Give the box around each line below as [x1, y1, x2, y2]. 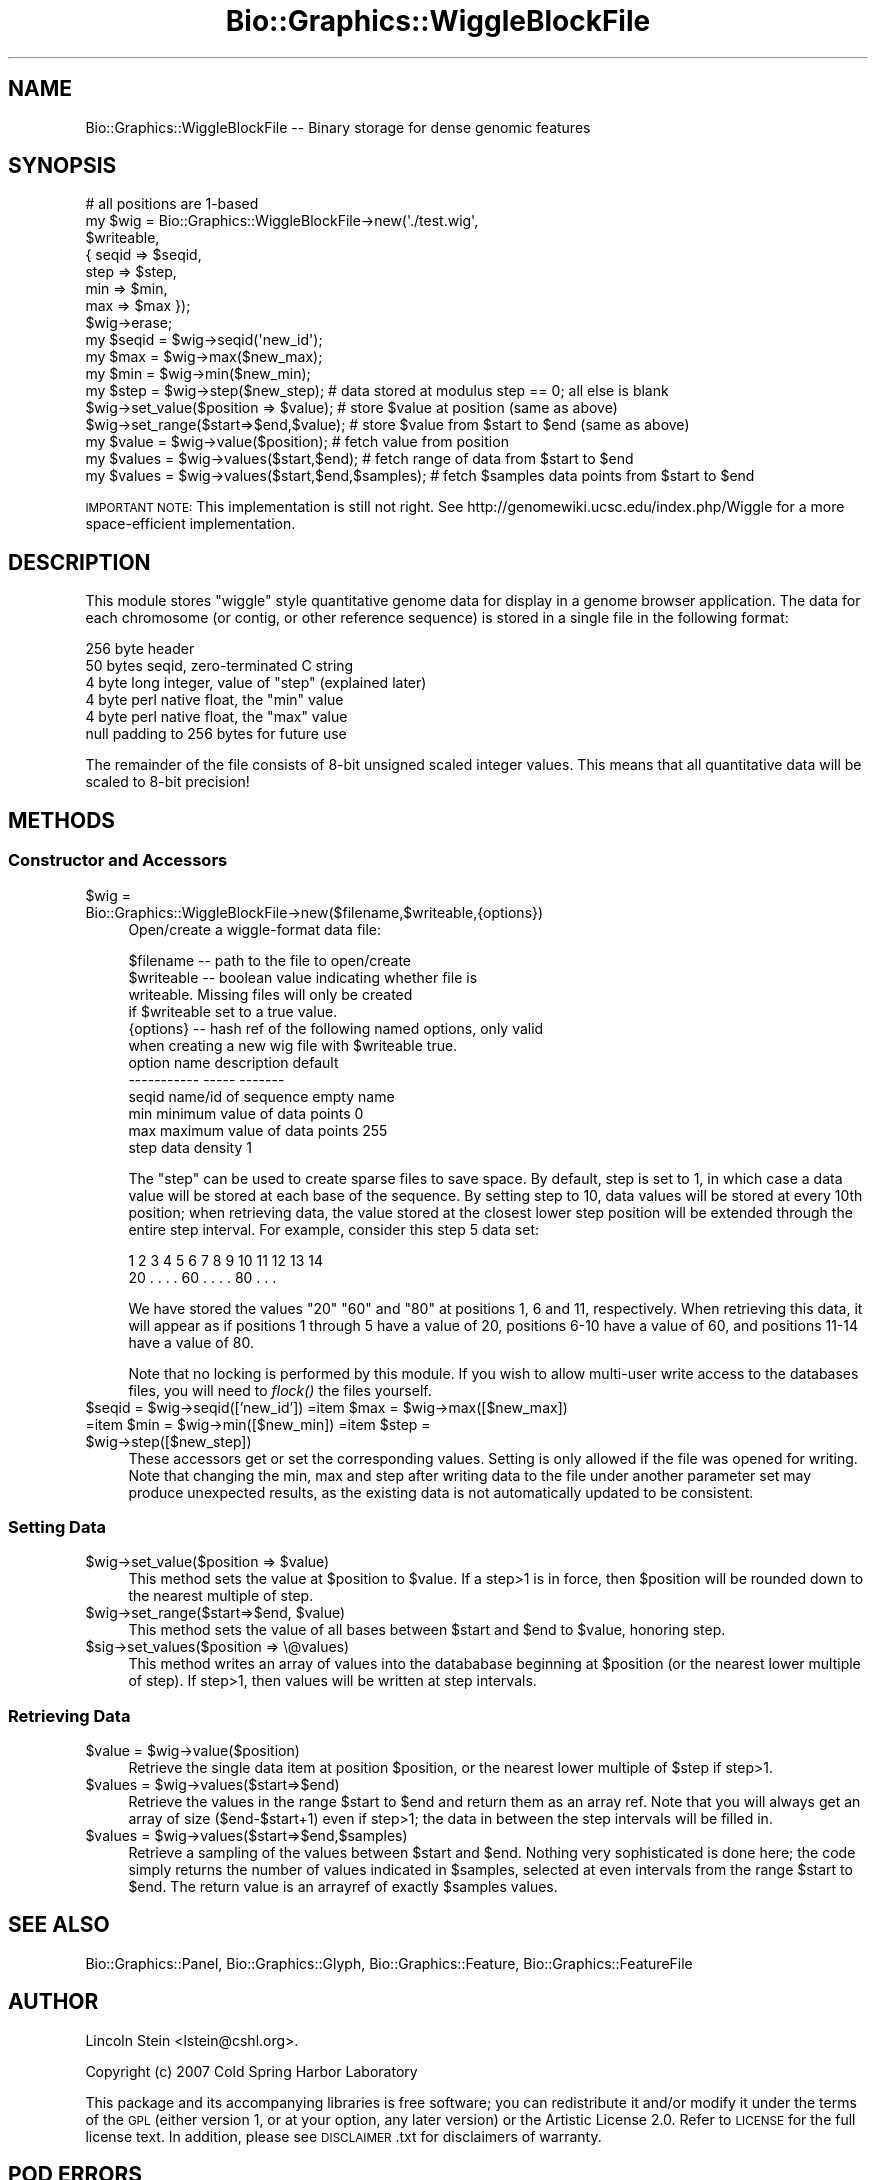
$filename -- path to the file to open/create [128, 951, 411, 969]
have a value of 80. [128, 1333, 254, 1351]
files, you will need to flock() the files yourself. [128, 1381, 432, 1399]
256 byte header [85, 640, 195, 658]
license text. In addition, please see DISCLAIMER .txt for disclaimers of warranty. [85, 2127, 602, 2145]
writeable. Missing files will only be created [128, 985, 413, 1003]
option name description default [128, 1053, 339, 1071]
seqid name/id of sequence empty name [128, 1087, 395, 1105]
